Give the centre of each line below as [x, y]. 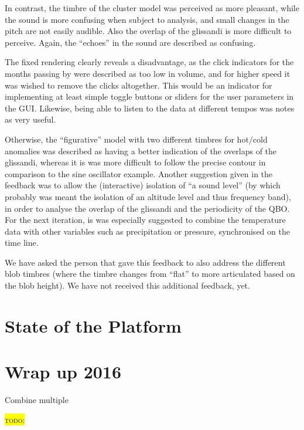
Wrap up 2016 [63, 372]
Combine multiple [37, 400]
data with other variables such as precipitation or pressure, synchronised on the [147, 231]
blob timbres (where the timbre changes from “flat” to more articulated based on [150, 274]
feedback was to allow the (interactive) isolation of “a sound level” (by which [143, 185]
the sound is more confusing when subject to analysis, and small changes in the [147, 19]
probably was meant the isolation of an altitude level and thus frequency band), [148, 196]
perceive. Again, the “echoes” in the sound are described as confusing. [130, 42]
